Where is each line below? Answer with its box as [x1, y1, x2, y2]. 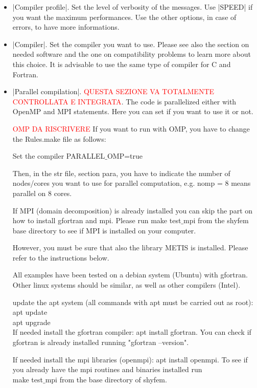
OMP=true [107, 150, 143, 161]
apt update [12, 307, 48, 317]
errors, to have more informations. [12, 21, 120, 32]
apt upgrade [12, 316, 51, 327]
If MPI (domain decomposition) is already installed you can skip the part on [12, 205, 253, 215]
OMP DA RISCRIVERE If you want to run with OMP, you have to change [12, 123, 250, 134]
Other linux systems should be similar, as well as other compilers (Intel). [12, 279, 241, 290]
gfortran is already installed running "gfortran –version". [12, 337, 189, 348]
